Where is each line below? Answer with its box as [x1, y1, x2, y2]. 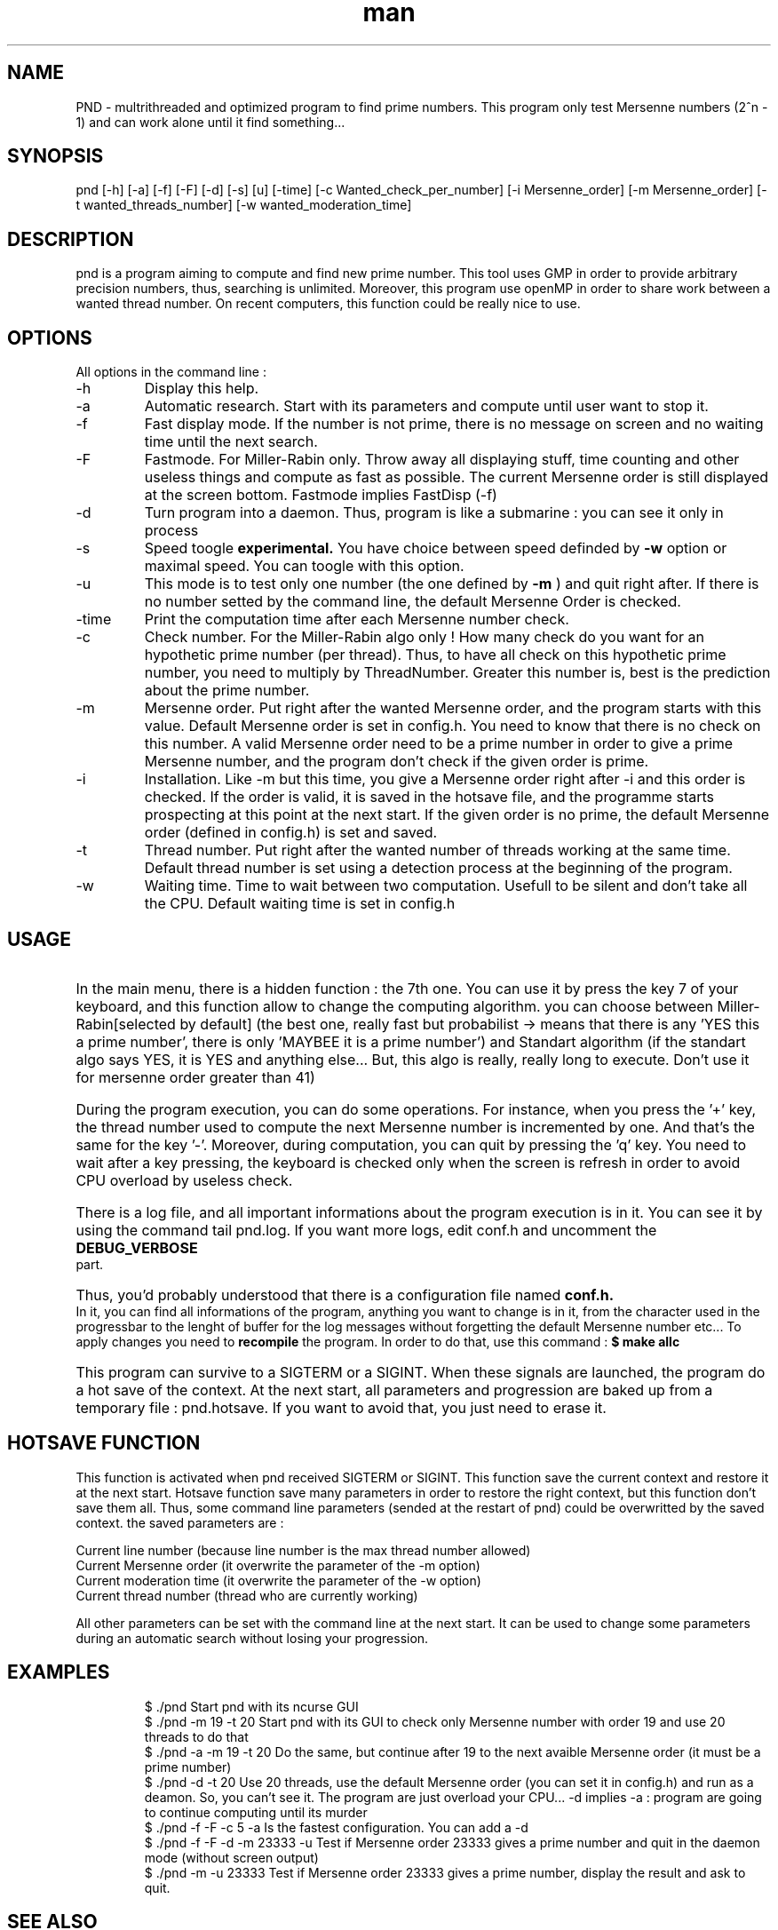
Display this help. [144, 379, 259, 398]
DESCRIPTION [7, 227, 134, 250]
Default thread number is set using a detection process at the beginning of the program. [144, 859, 733, 878]
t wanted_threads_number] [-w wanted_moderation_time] [75, 197, 412, 213]
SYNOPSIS [7, 145, 104, 168]
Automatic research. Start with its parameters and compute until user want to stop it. [144, 397, 709, 416]
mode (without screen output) [144, 1849, 319, 1865]
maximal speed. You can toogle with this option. [144, 557, 464, 576]
